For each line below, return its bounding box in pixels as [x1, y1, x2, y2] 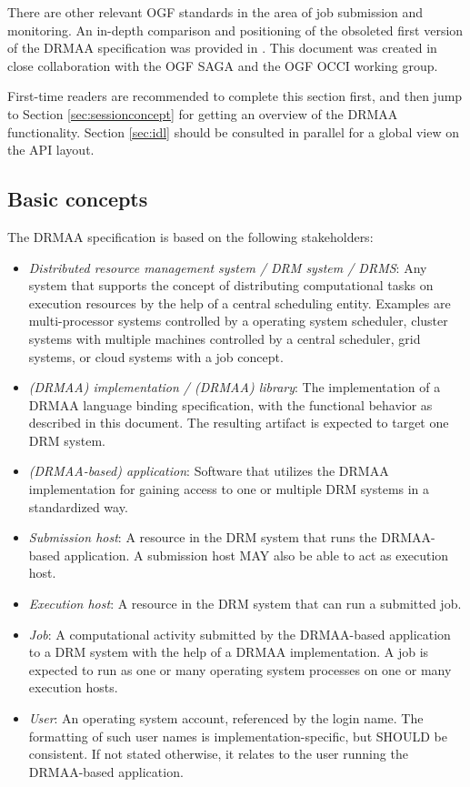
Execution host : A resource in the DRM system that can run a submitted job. [28, 594, 462, 613]
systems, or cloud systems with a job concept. [28, 347, 284, 366]
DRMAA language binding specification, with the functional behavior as [28, 395, 433, 414]
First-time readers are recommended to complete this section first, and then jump [7, 86, 463, 106]
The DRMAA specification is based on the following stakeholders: [7, 227, 374, 246]
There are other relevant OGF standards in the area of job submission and [7, 3, 424, 21]
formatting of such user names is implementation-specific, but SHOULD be [28, 726, 447, 745]
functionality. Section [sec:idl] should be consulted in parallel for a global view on [7, 122, 459, 141]
